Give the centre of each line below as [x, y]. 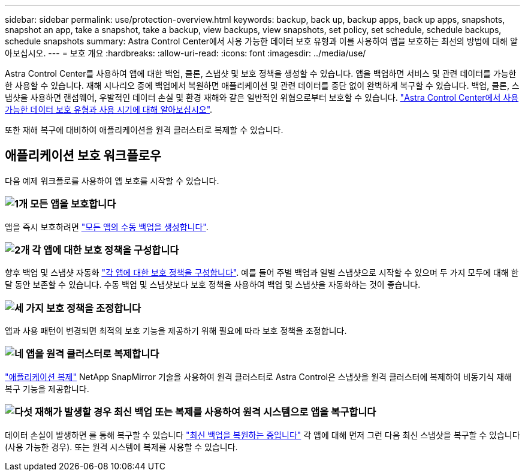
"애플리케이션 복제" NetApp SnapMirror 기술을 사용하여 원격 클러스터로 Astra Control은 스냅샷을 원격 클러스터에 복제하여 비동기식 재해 [258, 376]
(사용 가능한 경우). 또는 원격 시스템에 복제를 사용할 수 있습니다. [121, 447]
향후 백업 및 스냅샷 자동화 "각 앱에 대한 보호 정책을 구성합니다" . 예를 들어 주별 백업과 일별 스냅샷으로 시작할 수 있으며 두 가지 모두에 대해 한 [262, 273]
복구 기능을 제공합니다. [47, 388]
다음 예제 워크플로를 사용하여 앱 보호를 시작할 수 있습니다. [112, 180]
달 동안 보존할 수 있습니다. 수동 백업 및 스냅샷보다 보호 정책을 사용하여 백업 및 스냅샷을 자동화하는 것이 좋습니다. [213, 285]
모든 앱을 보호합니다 [73, 204]
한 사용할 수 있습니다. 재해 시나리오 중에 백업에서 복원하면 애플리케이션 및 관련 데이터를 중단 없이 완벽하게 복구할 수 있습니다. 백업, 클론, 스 [262, 85]
